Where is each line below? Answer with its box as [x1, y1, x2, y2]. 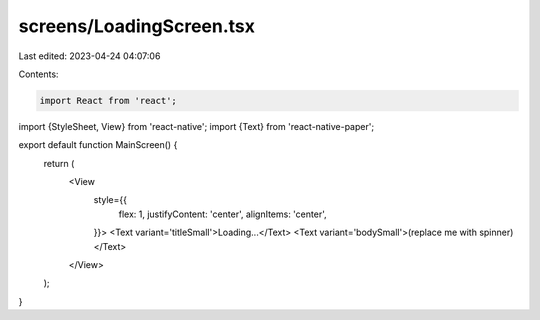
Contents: [18, 68, 59, 80]
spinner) [478, 226, 514, 239]
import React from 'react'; [39, 95, 177, 106]
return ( [43, 157, 75, 169]
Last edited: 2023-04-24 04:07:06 [18, 50, 161, 62]
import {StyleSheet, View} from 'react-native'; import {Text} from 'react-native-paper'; [18, 120, 375, 132]
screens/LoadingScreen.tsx [18, 15, 255, 37]
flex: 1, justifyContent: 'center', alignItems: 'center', [118, 208, 327, 220]
